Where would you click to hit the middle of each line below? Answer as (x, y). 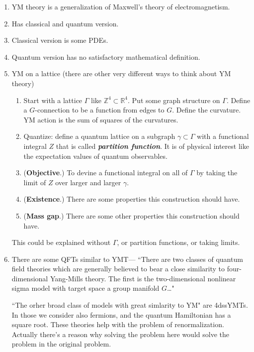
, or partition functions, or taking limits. (178, 242)
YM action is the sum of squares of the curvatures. (101, 119)
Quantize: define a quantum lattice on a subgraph (99, 136)
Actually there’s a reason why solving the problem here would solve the (120, 334)
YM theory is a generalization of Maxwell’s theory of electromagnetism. (121, 6)
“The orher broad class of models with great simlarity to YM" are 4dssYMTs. (130, 305)
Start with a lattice (53, 100)
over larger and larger (88, 182)
